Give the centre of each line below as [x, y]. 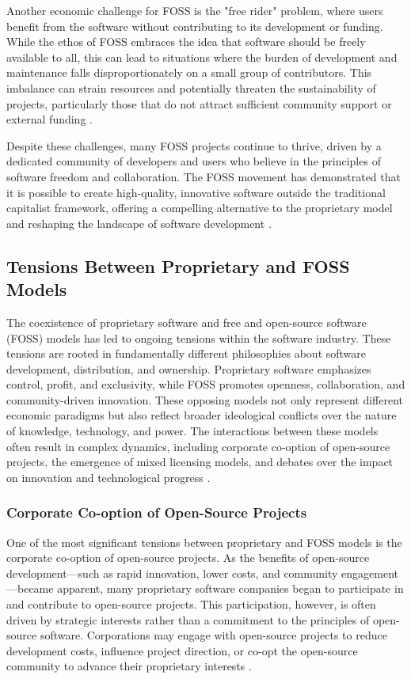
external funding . [49, 119]
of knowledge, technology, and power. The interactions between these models [192, 431]
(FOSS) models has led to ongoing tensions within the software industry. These [199, 338]
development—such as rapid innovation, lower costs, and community [172, 573]
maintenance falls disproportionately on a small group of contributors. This [189, 72]
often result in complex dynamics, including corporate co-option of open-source [198, 446]
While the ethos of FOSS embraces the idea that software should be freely [186, 42]
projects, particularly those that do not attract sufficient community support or [199, 103]
